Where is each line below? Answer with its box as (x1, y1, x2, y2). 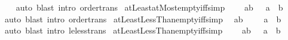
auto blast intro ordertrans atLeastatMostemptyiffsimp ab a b (16, 1, 283, 13)
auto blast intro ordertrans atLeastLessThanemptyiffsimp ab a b (4, 12, 281, 25)
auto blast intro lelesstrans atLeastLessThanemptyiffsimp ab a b (4, 24, 281, 36)
